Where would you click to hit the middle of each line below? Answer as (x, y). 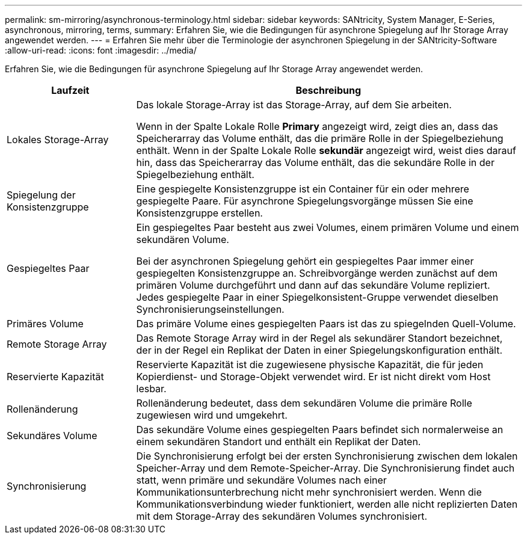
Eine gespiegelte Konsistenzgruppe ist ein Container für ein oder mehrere (303, 189)
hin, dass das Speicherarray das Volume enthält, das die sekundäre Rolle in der (315, 162)
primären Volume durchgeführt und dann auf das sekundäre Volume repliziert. (313, 285)
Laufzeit (70, 90)
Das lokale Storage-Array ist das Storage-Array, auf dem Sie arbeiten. (294, 105)
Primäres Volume (45, 324)
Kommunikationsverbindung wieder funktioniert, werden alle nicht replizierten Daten (327, 504)
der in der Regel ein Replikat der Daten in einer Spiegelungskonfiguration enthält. (319, 350)
